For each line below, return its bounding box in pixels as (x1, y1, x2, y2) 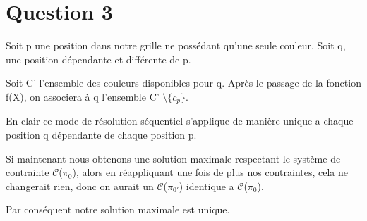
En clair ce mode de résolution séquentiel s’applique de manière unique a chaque (6, 113, 354, 128)
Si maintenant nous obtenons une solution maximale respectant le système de (6, 151, 341, 165)
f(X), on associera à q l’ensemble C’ (6, 89, 160, 103)
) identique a (179, 178, 234, 193)
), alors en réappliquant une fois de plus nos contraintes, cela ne (72, 165, 348, 179)
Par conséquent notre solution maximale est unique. (6, 202, 230, 217)
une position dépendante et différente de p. (6, 51, 191, 66)
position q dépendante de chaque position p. (6, 127, 197, 141)
